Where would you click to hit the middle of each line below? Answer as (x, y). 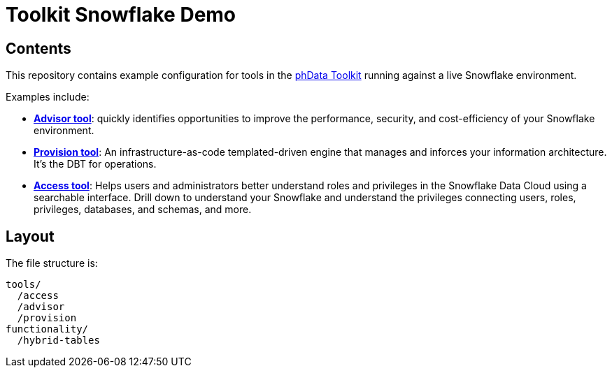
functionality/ (47, 329)
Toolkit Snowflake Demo (121, 15)
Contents (38, 48)
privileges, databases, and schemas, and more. (143, 210)
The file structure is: (52, 263)
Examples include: (48, 97)
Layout (30, 236)
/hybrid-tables (58, 341)
